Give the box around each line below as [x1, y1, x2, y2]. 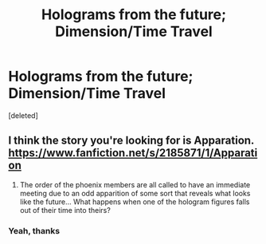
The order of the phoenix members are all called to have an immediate [19, 179, 251, 189]
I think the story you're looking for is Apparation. [8, 134, 255, 148]
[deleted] [8, 110, 38, 120]
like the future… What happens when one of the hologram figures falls [19, 197, 250, 207]
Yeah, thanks [8, 225, 61, 236]
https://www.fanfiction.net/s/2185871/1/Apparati [8, 146, 258, 160]
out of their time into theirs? [19, 205, 111, 214]
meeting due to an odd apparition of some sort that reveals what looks [19, 188, 251, 198]
